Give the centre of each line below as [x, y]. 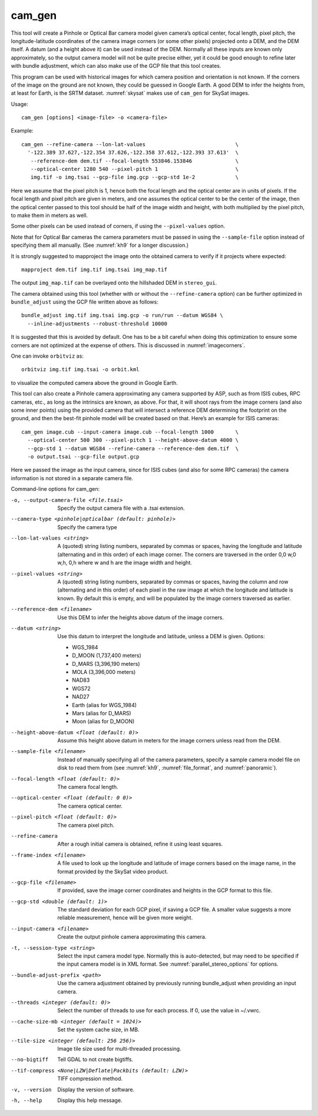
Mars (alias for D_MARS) [102, 713]
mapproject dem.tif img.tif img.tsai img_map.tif [95, 269]
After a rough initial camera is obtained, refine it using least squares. [140, 844]
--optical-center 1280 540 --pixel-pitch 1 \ [135, 169]
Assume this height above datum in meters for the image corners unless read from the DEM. [169, 741]
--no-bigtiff [30, 1060]
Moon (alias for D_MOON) [103, 721]
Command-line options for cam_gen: [55, 489]
